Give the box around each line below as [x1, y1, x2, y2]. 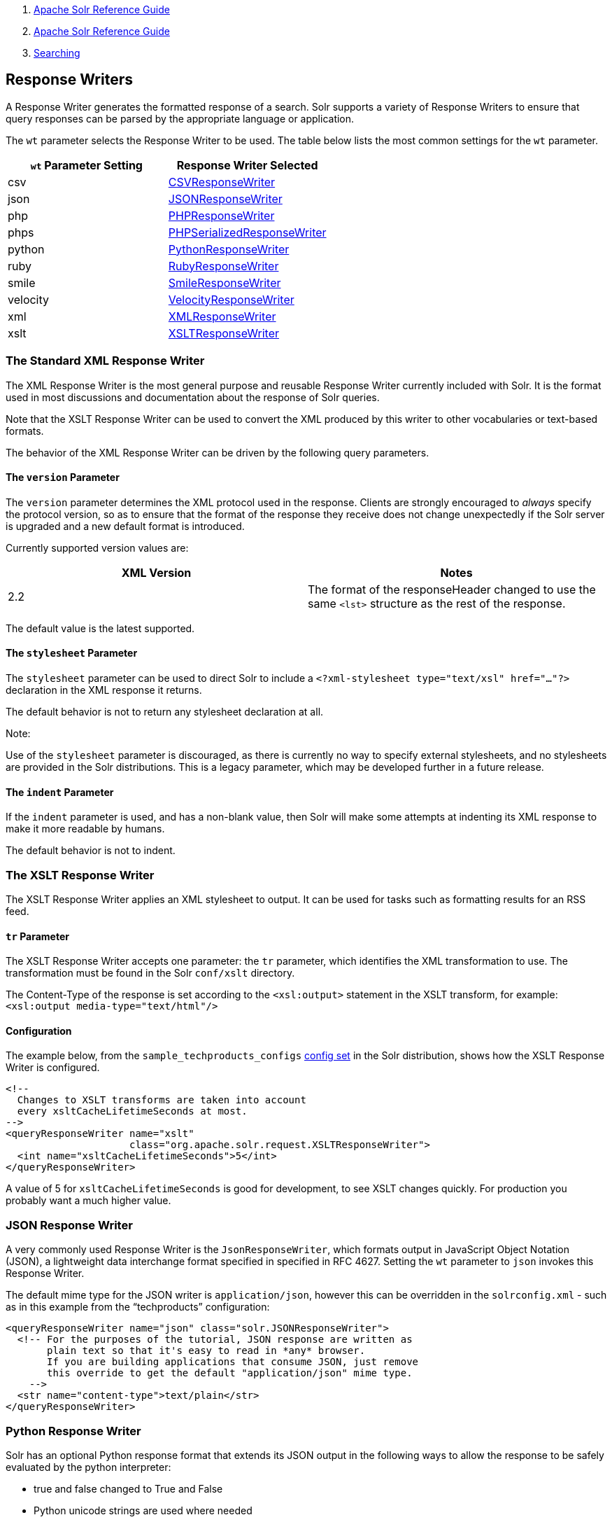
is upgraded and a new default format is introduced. [6, 519, 245, 532]
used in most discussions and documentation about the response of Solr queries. [6, 391, 380, 403]
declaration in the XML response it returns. [6, 684, 202, 697]
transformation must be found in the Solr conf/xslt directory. [6, 967, 295, 979]
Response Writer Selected [176, 158, 318, 172]
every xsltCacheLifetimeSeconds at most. [17, 1105, 248, 1117]
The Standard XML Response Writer [6, 354, 205, 368]
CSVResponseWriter [168, 174, 276, 189]
